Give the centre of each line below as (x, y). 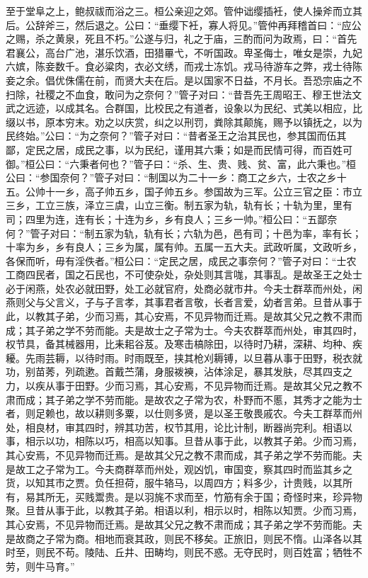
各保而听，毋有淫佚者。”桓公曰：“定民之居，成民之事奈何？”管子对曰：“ (171, 260)
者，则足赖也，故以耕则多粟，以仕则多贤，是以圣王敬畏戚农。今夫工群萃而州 (184, 413)
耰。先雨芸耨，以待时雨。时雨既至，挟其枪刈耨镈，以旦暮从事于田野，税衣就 (184, 357)
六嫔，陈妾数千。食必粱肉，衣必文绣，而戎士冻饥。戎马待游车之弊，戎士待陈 (184, 66)
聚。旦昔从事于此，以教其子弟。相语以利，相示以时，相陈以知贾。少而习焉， (184, 510)
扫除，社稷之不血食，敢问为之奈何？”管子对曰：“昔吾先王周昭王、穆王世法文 (184, 94)
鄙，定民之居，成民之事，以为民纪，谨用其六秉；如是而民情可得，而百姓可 (179, 149)
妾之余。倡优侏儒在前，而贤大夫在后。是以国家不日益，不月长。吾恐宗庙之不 (184, 80)
